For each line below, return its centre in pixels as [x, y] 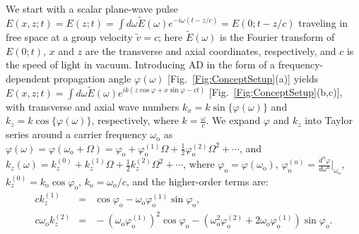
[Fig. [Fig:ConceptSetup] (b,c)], [276, 92]
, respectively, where [135, 120]
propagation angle [92, 78]
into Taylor [329, 120]
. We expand [233, 120]
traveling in [323, 22]
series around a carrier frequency [76, 134]
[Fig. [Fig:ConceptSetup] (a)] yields [243, 78]
